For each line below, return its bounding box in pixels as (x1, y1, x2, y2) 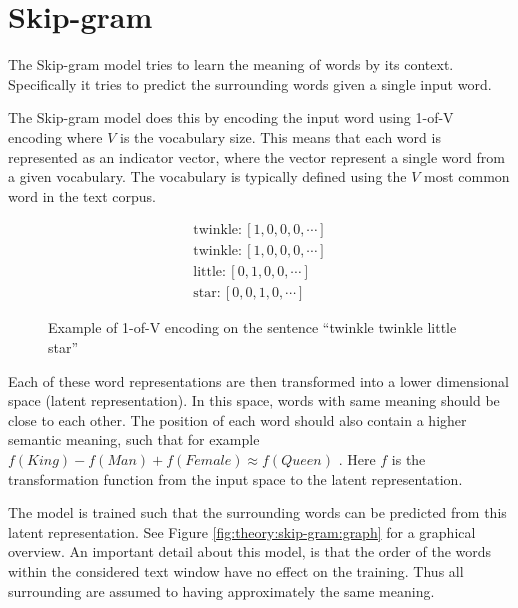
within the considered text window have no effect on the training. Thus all (8, 560, 464, 581)
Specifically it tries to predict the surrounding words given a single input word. (8, 73, 492, 94)
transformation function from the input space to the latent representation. (8, 468, 463, 489)
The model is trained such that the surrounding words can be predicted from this (8, 502, 507, 523)
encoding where (8, 126, 103, 147)
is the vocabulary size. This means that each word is (120, 126, 441, 147)
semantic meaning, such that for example (8, 429, 260, 450)
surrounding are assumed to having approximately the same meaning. (8, 580, 435, 601)
